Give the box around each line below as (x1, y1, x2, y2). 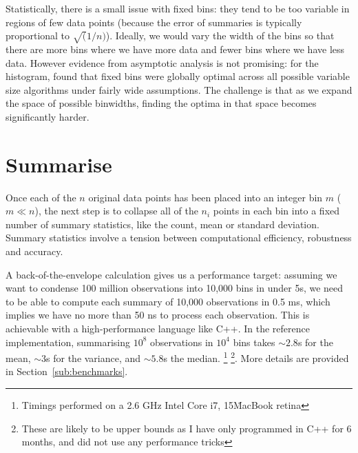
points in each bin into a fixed (213, 203, 340, 218)
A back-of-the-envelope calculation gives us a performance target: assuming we (6, 267, 337, 281)
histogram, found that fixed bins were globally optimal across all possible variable (6, 69, 350, 83)
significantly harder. (6, 109, 89, 123)
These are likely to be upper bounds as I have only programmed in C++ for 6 (21, 421, 352, 435)
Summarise (6, 150, 112, 178)
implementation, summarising (6, 334, 131, 349)
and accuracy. (6, 244, 63, 259)
